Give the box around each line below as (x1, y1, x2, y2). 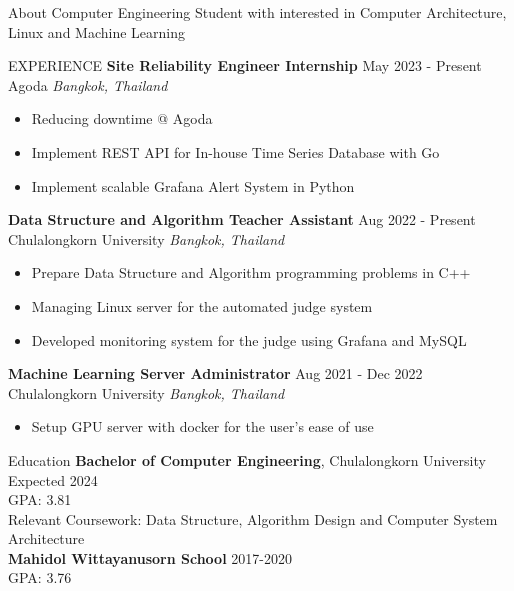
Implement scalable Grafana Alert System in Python (31, 175, 355, 196)
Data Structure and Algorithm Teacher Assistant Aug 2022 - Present (8, 209, 476, 230)
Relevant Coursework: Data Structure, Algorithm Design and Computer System (8, 508, 498, 529)
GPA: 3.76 (8, 567, 72, 588)
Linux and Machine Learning (8, 21, 186, 42)
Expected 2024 (8, 469, 98, 490)
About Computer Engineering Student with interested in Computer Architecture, (8, 2, 507, 22)
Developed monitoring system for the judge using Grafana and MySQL (31, 329, 467, 350)
